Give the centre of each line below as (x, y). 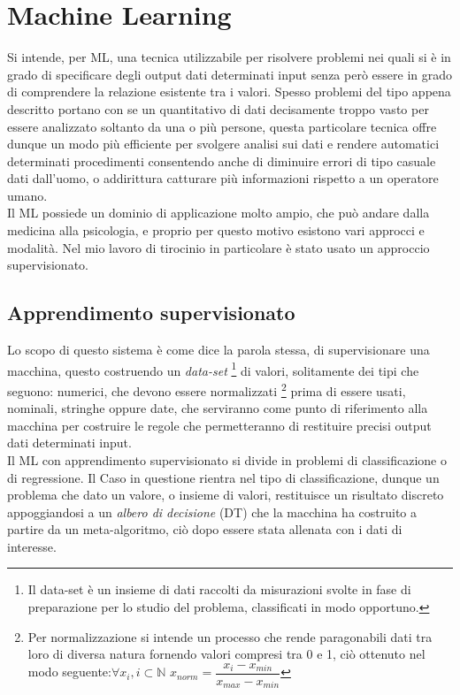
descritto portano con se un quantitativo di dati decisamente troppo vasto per (218, 108)
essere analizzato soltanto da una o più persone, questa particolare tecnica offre (222, 126)
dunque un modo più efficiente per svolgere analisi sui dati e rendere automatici (223, 144)
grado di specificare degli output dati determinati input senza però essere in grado (230, 74)
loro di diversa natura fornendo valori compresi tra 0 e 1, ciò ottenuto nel (226, 654)
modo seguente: (69, 672)
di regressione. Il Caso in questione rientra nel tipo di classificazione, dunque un (223, 477)
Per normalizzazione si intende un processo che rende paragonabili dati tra (230, 636)
